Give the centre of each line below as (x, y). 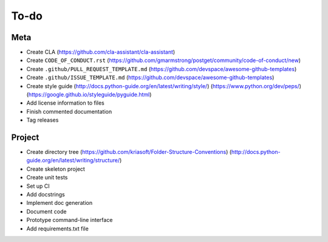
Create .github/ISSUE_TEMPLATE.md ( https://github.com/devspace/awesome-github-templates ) (150, 78)
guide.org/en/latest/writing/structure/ (73, 161)
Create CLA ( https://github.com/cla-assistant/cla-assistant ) (101, 52)
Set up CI (38, 186)
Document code (46, 211)
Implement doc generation (60, 203)
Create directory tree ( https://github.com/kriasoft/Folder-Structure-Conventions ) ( (129, 152)
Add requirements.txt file (58, 229)
